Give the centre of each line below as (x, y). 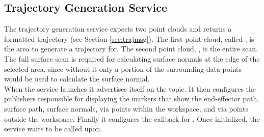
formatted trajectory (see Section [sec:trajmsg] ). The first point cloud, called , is (129, 38)
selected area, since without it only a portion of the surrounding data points (123, 68)
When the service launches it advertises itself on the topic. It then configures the (130, 88)
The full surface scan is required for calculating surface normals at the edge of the (132, 58)
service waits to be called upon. (53, 129)
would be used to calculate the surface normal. (77, 79)
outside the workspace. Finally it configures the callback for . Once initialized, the (132, 118)
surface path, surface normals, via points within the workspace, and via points (126, 108)
